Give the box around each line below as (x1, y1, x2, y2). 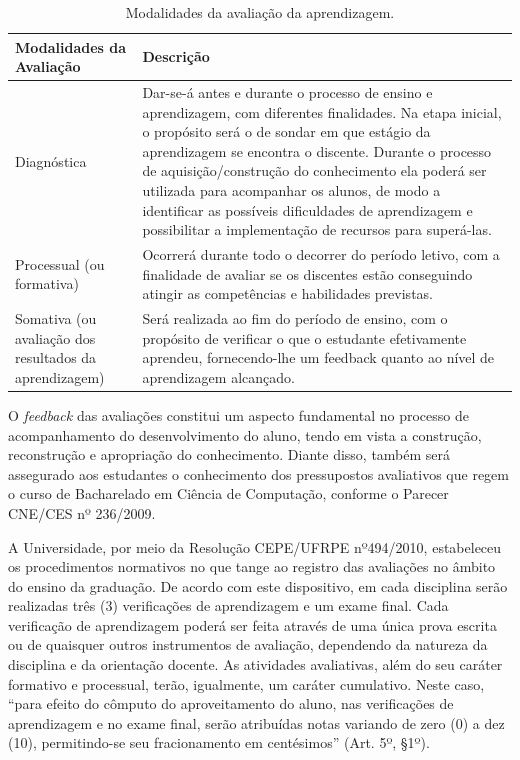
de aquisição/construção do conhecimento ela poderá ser (142, 160, 487, 181)
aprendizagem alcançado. (142, 366, 295, 387)
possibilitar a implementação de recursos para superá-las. (142, 219, 492, 240)
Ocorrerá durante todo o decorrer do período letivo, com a (142, 244, 500, 265)
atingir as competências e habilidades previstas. (142, 283, 433, 304)
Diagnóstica (15, 150, 87, 171)
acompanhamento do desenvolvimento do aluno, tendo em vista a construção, (8, 424, 482, 445)
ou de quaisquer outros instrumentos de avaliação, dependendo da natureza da (8, 634, 488, 655)
